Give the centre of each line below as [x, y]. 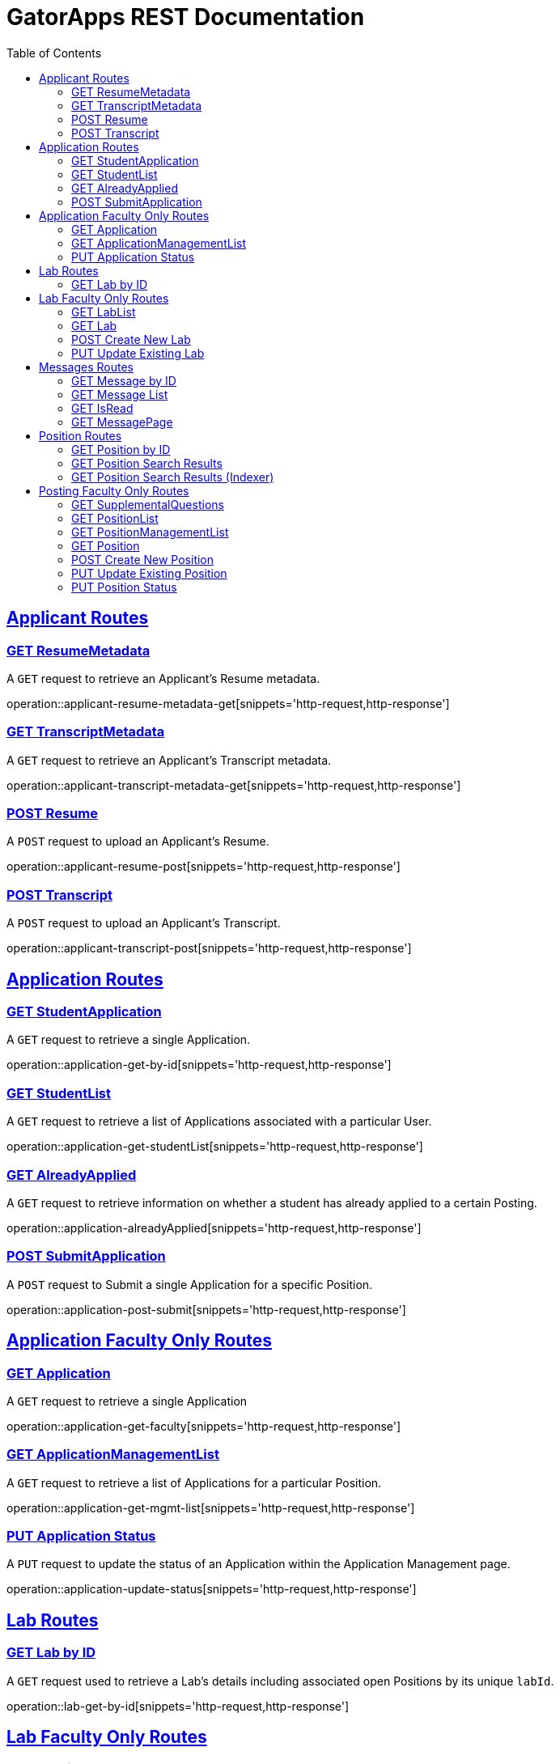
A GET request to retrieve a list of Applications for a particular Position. [194, 1482]
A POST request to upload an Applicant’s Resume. [138, 842]
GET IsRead [102, 408]
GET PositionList [115, 518]
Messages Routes [86, 367]
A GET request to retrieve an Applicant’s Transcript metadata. [169, 760]
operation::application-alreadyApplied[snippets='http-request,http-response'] [214, 1228]
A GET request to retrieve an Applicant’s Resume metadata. [163, 678]
